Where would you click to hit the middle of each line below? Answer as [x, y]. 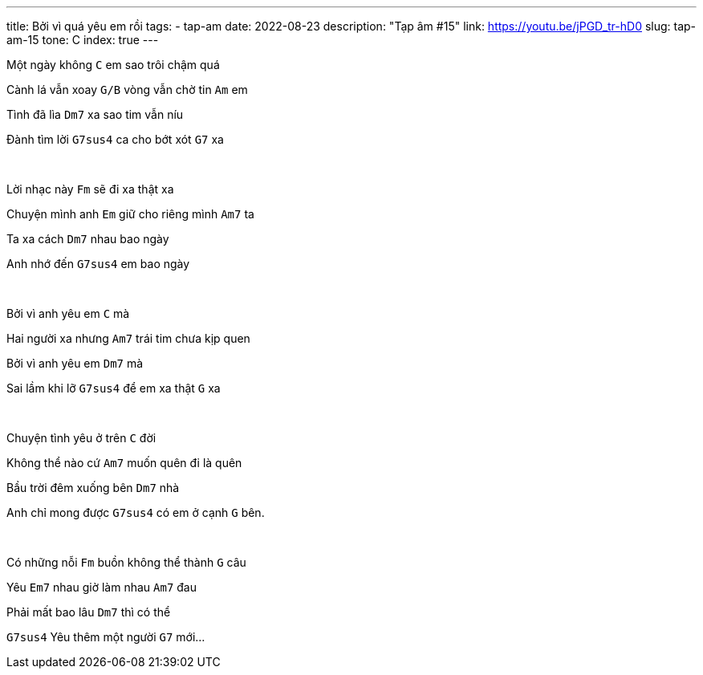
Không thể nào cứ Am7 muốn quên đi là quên [124, 463]
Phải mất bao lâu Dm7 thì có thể [89, 612]
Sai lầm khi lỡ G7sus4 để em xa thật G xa [114, 388]
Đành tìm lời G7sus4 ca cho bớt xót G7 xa [115, 139]
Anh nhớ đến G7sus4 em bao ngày [98, 264]
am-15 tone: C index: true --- [83, 40]
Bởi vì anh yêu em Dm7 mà [75, 363]
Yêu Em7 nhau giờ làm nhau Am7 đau [102, 587]
